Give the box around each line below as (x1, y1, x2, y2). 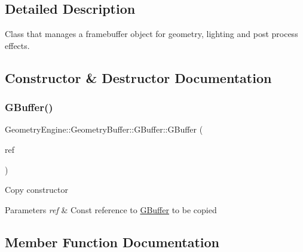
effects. (5, 39, 30, 51)
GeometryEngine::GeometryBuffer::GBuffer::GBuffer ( (5, 123, 203, 136)
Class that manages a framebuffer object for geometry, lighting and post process (5, 27, 298, 40)
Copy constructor (5, 183, 68, 196)
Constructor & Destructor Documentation (5, 68, 272, 87)
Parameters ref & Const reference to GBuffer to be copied (5, 203, 217, 216)
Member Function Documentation (5, 232, 220, 251)
